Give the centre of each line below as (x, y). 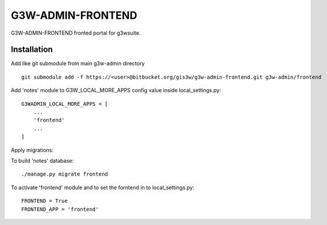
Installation (32, 50)
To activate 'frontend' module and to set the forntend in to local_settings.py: (103, 187)
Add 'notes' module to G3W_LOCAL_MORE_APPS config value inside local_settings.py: (116, 90)
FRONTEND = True (45, 201)
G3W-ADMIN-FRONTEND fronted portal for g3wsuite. (76, 33)
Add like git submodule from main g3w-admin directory (78, 63)
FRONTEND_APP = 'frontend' (60, 209)
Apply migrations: (32, 150)
